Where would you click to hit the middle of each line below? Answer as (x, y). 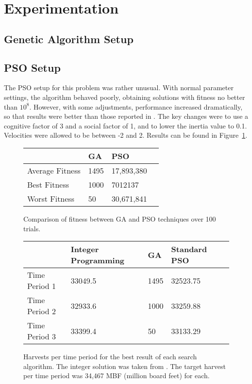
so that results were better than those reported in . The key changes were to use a (126, 116)
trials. (32, 228)
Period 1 (42, 286)
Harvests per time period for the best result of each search (110, 357)
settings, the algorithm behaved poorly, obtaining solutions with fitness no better (125, 97)
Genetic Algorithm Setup (69, 39)
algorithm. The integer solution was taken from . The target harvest (125, 366)
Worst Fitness (51, 198)
